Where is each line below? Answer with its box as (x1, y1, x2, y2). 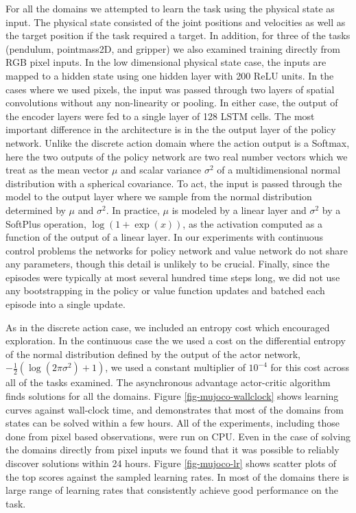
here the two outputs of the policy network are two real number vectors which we (5, 149, 348, 163)
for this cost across (270, 360, 349, 374)
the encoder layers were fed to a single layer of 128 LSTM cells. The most (5, 108, 315, 123)
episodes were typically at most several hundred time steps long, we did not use (5, 270, 340, 284)
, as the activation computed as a (182, 216, 322, 230)
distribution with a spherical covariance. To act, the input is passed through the (5, 176, 342, 190)
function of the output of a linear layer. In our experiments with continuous (5, 230, 324, 244)
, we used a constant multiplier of (105, 360, 246, 374)
